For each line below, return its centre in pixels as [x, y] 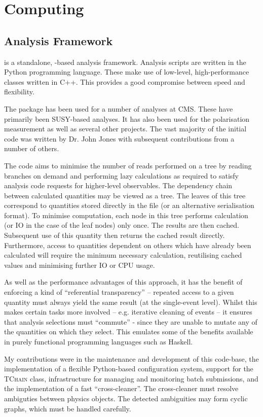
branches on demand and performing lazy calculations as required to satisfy [121, 175]
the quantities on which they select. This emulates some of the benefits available [129, 332]
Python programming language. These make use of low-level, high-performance [127, 72]
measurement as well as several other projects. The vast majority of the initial [125, 129]
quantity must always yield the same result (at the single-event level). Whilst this [131, 302]
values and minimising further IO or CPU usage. [80, 265]
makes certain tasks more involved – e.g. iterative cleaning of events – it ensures [128, 312]
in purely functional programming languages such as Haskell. [99, 342]
